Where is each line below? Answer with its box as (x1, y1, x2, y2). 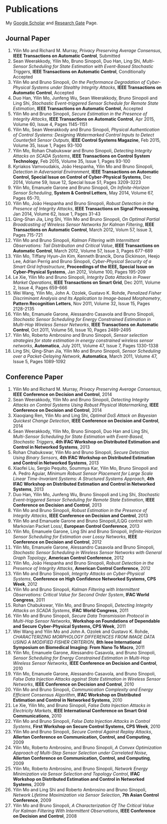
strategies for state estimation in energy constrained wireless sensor (12, 337, 154, 343)
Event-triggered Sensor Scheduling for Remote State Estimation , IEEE (12, 497, 155, 503)
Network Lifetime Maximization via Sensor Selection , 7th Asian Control (12, 792, 159, 798)
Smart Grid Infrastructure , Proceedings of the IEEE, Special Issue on (12, 263, 154, 269)
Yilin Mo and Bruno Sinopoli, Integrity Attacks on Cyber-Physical (12, 570, 145, 576)
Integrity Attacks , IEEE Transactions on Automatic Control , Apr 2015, (12, 116, 155, 122)
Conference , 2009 (12, 797, 52, 803)
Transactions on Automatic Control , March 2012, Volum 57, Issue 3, (12, 227, 153, 233)
